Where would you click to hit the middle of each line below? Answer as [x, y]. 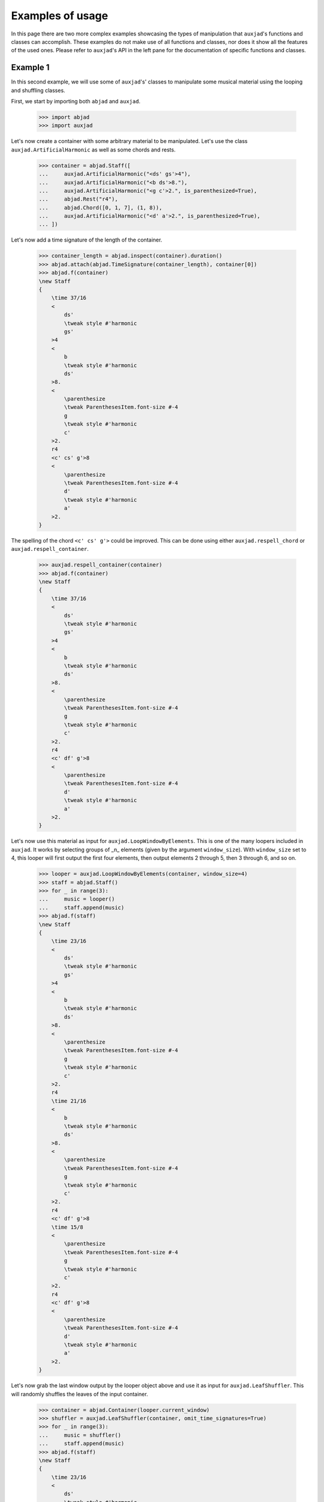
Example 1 [30, 68]
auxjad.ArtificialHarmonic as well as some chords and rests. [93, 150]
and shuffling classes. [38, 90]
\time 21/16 [69, 1101]
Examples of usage [59, 16]
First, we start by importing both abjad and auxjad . [76, 102]
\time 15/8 [67, 1227]
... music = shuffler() [80, 1435]
